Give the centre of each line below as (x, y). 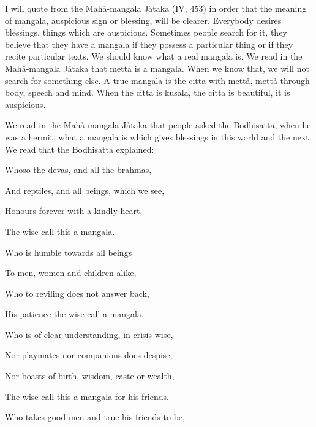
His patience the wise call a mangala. (74, 314)
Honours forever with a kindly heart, (74, 211)
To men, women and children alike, (71, 273)
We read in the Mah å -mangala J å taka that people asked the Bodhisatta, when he (158, 125)
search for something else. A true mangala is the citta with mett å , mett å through (157, 80)
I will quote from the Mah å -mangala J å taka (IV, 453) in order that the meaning (156, 8)
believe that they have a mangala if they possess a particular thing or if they (149, 44)
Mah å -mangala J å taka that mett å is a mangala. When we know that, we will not (157, 68)
